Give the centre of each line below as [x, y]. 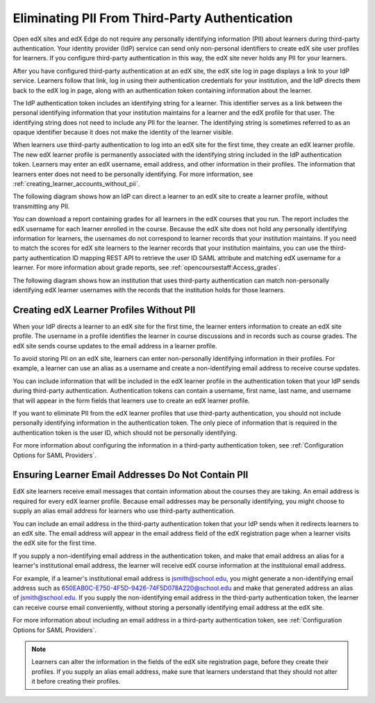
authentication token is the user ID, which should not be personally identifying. [125, 432]
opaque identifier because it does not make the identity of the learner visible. [123, 133]
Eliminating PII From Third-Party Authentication [153, 18]
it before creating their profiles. [76, 681]
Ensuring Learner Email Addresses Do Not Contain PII [131, 475]
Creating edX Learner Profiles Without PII [104, 310]
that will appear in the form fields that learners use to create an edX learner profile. [131, 400]
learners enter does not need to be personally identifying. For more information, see [133, 174]
